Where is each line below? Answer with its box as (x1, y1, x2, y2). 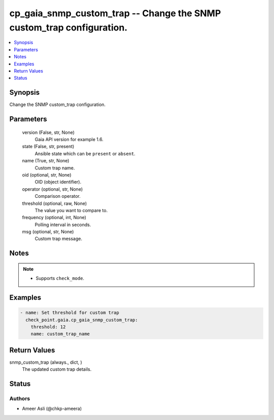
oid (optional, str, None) (22, 171, 72, 178)
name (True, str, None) (22, 158, 70, 164)
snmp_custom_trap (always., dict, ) (9, 359, 82, 365)
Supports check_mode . (36, 275, 85, 282)
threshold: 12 (30, 324, 66, 330)
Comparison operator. (35, 193, 81, 199)
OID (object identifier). (35, 179, 82, 185)
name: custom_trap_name (30, 331, 90, 337)
